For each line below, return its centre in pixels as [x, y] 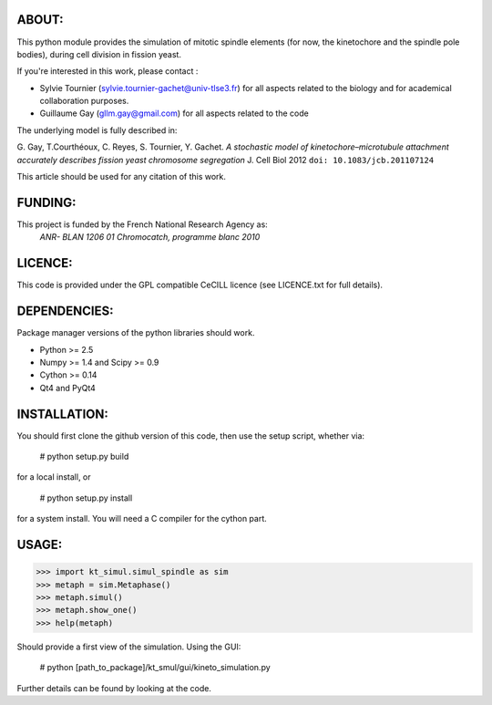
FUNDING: [46, 202]
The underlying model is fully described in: [97, 130]
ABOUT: [40, 20]
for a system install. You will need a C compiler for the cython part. [142, 519]
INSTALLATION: [63, 414]
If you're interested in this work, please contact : [108, 71]
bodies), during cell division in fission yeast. [99, 54]
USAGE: [40, 544]
